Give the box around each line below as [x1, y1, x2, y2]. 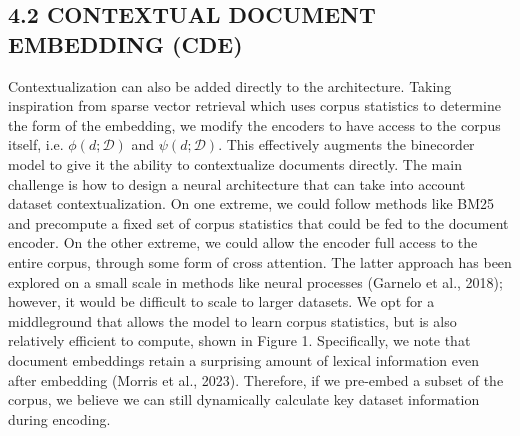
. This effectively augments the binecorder [218, 134, 475, 155]
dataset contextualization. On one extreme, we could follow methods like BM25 [8, 193, 495, 214]
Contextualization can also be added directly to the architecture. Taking [8, 75, 452, 96]
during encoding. [8, 408, 111, 429]
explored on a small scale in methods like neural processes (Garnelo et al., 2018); [8, 271, 503, 292]
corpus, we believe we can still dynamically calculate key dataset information [8, 389, 480, 410]
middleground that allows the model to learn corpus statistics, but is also [8, 310, 457, 331]
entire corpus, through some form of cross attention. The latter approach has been [8, 251, 512, 272]
